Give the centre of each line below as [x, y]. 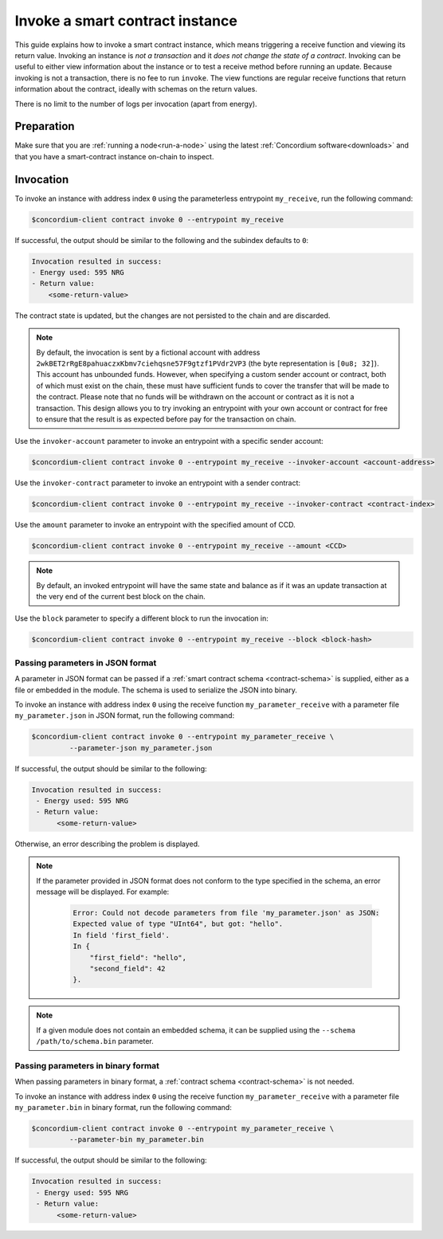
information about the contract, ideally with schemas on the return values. [136, 89]
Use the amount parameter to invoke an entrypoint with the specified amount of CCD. [155, 525]
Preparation [45, 126]
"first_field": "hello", [138, 957]
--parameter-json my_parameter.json [141, 748]
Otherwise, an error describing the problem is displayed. [107, 844]
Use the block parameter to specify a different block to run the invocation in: [141, 618]
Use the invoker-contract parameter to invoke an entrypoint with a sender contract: [158, 483]
